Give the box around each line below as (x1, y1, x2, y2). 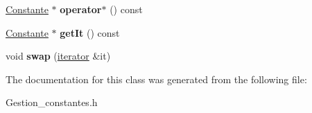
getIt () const (60, 25, 120, 40)
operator (60, 2, 102, 16)
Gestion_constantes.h (6, 95, 98, 110)
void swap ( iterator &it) (6, 49, 111, 63)
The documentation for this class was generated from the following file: (6, 71, 307, 86)
